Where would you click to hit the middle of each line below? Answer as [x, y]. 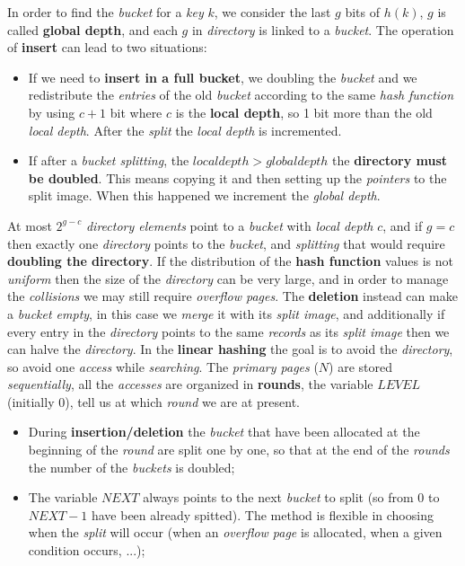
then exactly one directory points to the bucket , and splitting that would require [226, 243]
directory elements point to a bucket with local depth [229, 225]
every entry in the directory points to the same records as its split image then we [228, 331]
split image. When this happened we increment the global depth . [204, 195]
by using [52, 112]
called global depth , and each [92, 29]
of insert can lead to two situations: [107, 47]
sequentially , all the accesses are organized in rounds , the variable [190, 384]
